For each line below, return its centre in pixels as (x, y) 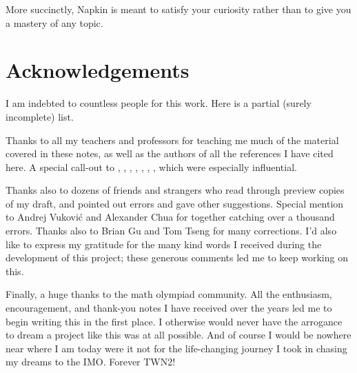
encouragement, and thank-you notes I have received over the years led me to (169, 308)
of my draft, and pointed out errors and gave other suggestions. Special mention (175, 203)
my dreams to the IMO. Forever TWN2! (91, 362)
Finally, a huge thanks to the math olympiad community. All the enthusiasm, (169, 294)
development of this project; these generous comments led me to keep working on (177, 258)
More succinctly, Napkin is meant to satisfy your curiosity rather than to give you (178, 9)
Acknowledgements (98, 70)
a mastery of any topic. (54, 22)
